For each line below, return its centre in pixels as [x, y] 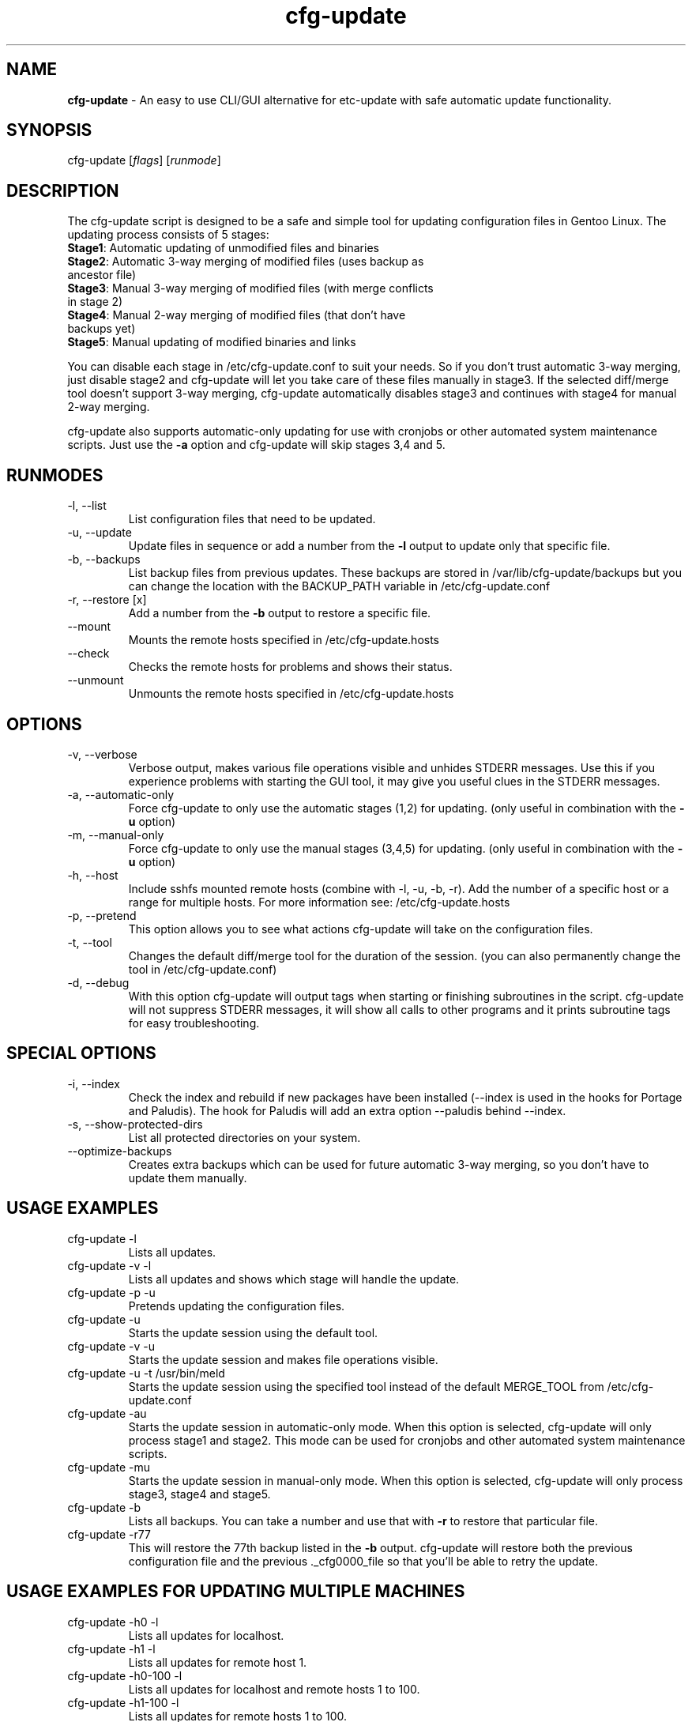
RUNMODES [55, 475]
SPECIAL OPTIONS [81, 1053]
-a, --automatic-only [121, 794]
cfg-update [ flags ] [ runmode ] [144, 160]
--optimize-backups [120, 1151]
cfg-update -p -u [111, 1292]
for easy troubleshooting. [194, 1023]
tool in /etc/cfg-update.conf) [203, 969]
